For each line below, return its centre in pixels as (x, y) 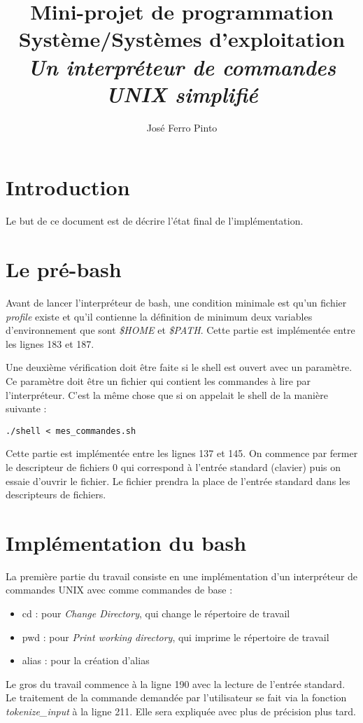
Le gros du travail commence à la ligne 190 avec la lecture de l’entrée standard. (176, 683)
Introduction (68, 187)
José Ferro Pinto (182, 127)
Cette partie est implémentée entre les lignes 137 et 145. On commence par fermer (182, 453)
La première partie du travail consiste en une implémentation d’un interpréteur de (182, 576)
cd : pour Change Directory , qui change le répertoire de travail (156, 613)
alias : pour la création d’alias (86, 660)
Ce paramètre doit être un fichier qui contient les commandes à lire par (158, 380)
